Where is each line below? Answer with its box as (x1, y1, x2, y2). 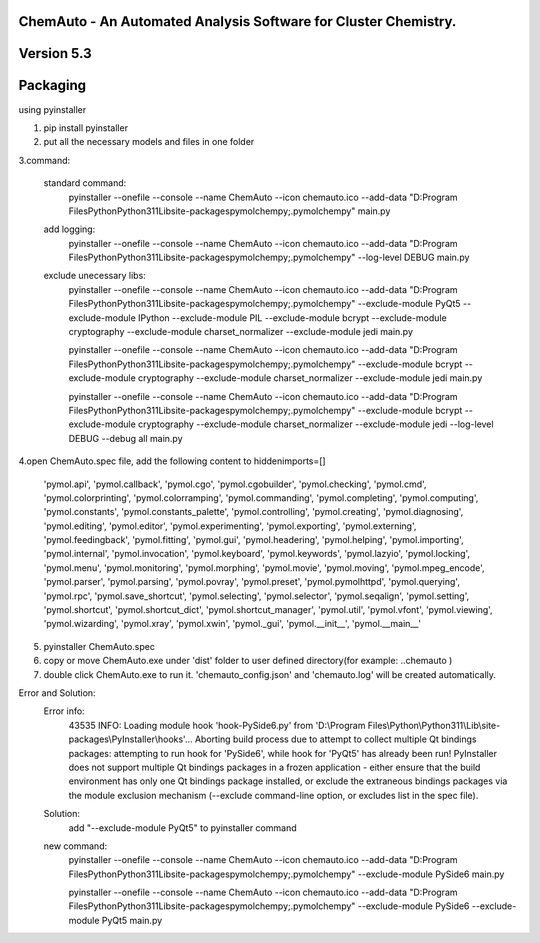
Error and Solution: (18, 687, 96, 699)
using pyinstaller (18, 103, 87, 115)
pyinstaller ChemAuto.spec (43, 640, 155, 652)
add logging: (43, 223, 96, 235)
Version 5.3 (18, 45, 92, 62)
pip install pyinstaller (43, 121, 129, 134)
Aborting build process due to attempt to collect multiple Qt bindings (194, 733, 477, 745)
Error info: (43, 705, 85, 717)
